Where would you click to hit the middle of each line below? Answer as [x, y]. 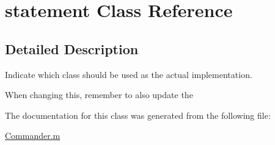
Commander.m [33, 136]
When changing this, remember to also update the [99, 95]
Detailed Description [72, 48]
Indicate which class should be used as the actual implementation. [129, 74]
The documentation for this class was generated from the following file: [138, 115]
